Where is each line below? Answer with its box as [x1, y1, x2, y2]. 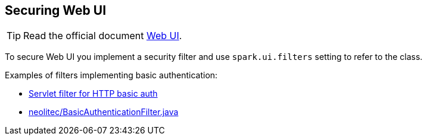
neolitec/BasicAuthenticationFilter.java [29, 107, 179, 117]
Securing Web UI [5, 3, 107, 18]
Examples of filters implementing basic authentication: [5, 70, 218, 81]
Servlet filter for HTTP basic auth [29, 88, 158, 99]
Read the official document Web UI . [23, 30, 182, 42]
